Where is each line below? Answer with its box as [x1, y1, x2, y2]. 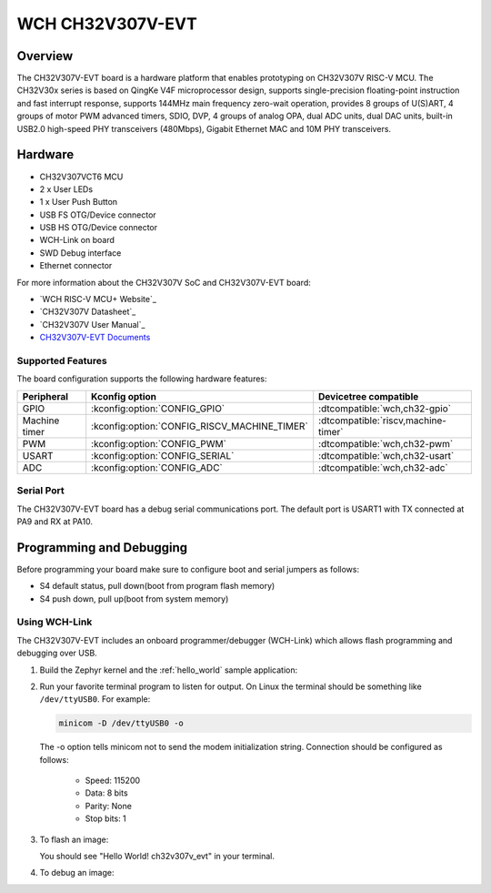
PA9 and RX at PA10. [16, 515, 94, 527]
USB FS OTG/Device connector [39, 209, 156, 220]
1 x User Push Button [39, 197, 118, 208]
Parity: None [85, 800, 132, 811]
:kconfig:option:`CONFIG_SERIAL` [91, 449, 235, 462]
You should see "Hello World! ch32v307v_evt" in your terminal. [39, 850, 276, 861]
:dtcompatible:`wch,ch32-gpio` [318, 401, 452, 414]
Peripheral [22, 390, 68, 402]
